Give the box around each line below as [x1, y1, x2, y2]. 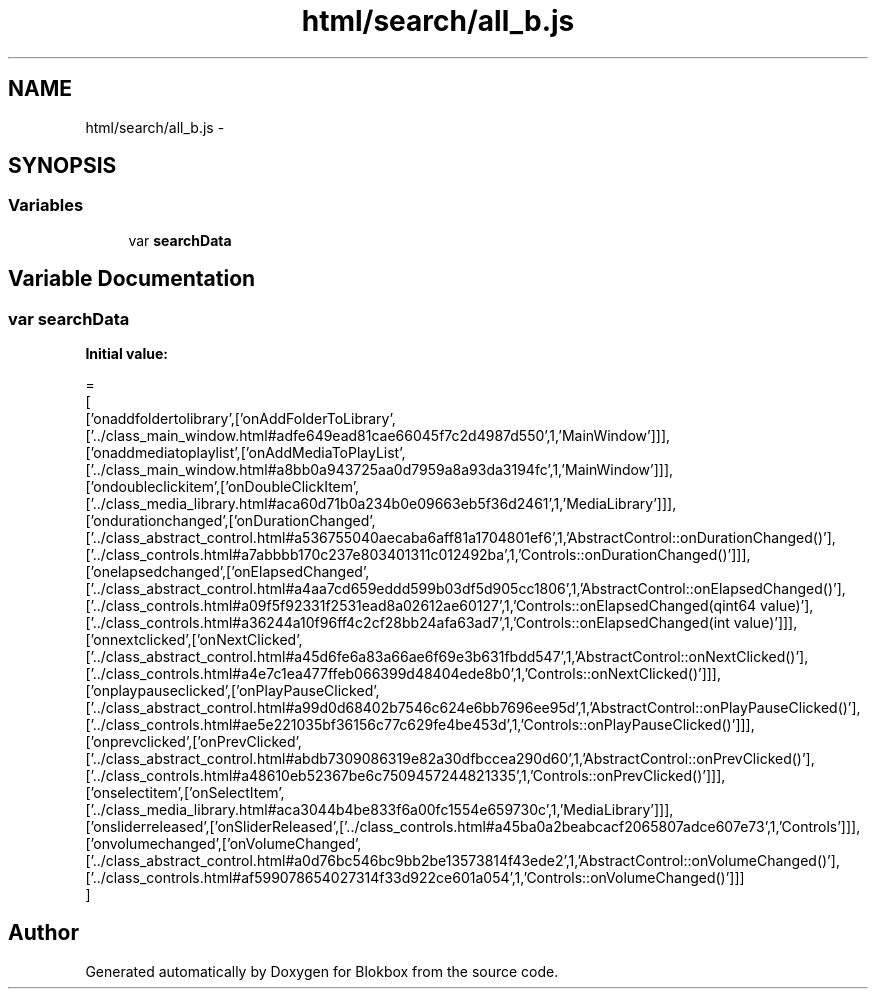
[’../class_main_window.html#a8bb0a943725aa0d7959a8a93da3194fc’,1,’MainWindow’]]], [85, 461, 674, 479]
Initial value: [85, 345, 168, 363]
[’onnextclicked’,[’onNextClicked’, [85, 631, 303, 649]
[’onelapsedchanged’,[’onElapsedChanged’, [85, 563, 370, 581]
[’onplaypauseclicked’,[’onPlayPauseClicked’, [85, 682, 380, 700]
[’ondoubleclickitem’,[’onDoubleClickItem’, [85, 478, 360, 496]
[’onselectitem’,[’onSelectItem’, [85, 784, 285, 802]
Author [8, 920, 79, 946]
